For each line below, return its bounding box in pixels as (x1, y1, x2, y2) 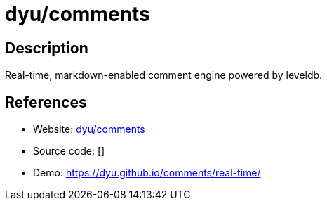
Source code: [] (33, 145, 105, 157)
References (5, 93, 87, 111)
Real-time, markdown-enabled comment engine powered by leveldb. (5, 69, 323, 82)
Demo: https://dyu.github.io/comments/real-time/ (33, 167, 261, 179)
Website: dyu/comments (33, 123, 145, 136)
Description (5, 39, 88, 57)
